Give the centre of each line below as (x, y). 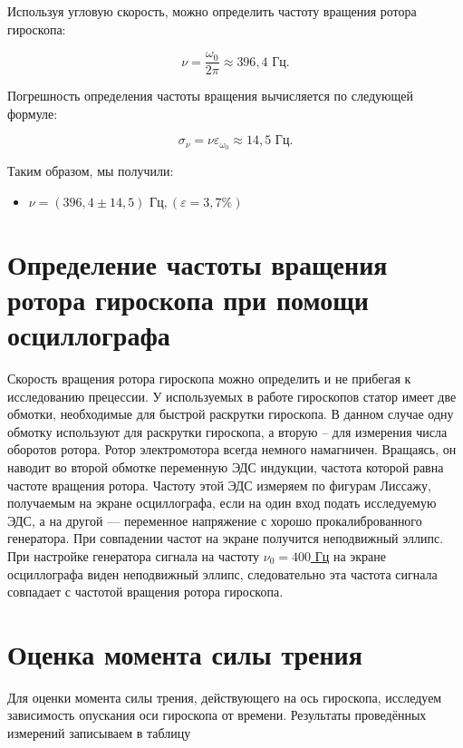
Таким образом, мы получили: (91, 171)
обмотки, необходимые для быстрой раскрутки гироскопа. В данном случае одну (231, 414)
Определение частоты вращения (198, 263)
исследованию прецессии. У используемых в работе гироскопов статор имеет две (232, 396)
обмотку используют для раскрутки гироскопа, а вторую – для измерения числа (227, 431)
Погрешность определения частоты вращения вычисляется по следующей (210, 96)
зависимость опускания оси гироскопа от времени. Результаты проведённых (217, 715)
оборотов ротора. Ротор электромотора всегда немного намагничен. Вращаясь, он (232, 449)
